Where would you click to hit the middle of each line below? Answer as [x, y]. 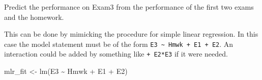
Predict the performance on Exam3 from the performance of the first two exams [129, 7]
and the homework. [34, 17]
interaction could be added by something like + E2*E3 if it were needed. [116, 54]
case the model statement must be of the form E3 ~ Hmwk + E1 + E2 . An [119, 44]
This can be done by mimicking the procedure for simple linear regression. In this [131, 34]
